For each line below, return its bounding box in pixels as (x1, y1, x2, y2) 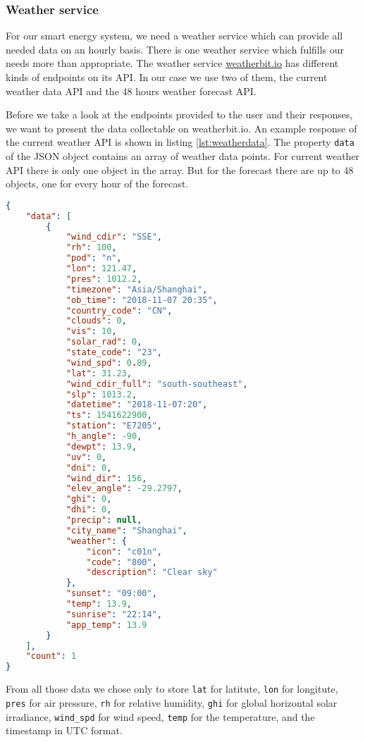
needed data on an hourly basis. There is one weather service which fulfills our (6, 42, 345, 56)
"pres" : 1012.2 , (66, 273, 142, 284)
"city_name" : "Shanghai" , (66, 525, 187, 536)
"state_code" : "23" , (66, 347, 162, 358)
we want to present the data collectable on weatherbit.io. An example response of (6, 120, 357, 135)
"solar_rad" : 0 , (66, 337, 142, 347)
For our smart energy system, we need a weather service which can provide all (6, 28, 343, 43)
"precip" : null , (66, 515, 142, 526)
